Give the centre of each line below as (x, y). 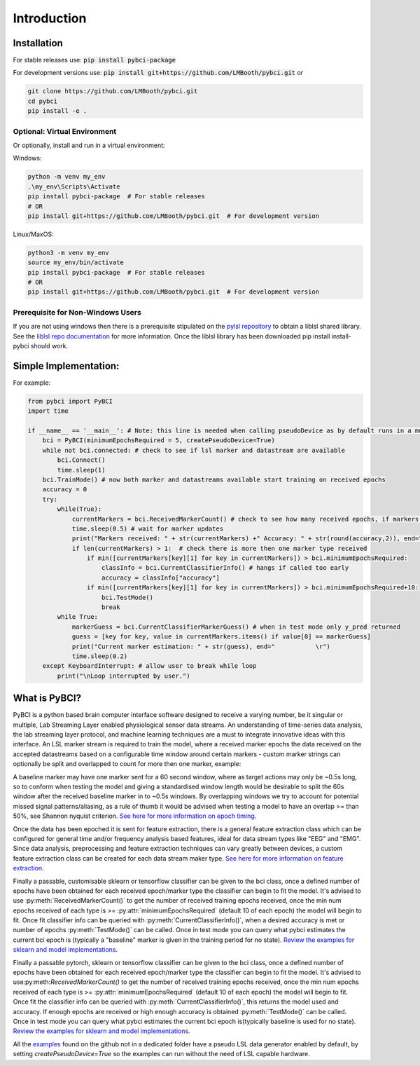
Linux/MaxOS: (33, 234)
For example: (32, 383)
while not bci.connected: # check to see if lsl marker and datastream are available (194, 450)
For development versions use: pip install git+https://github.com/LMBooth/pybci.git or (158, 73)
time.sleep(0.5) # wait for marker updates (148, 528)
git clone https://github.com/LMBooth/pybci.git (113, 91)
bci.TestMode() (128, 597)
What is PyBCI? (47, 698)
